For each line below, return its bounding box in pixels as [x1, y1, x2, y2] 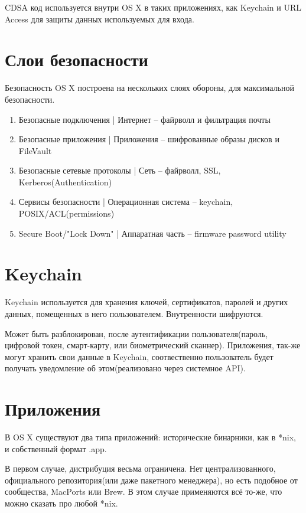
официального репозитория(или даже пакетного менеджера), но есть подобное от [5, 473, 298, 486]
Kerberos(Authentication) [18, 175, 112, 188]
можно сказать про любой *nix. [5, 497, 118, 509]
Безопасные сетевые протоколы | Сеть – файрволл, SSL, [18, 164, 221, 177]
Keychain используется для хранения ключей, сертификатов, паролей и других [5, 296, 288, 308]
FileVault [18, 144, 52, 156]
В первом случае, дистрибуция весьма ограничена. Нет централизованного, [5, 462, 276, 475]
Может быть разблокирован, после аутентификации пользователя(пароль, [5, 327, 268, 339]
